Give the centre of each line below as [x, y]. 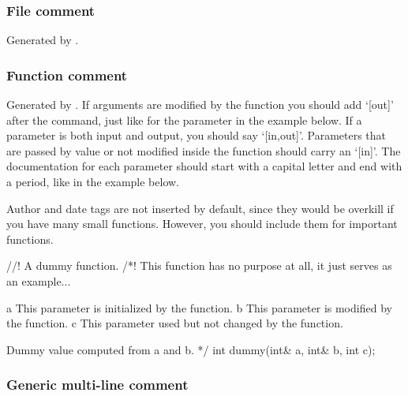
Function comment [67, 75]
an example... [39, 280]
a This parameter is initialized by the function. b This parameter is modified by [199, 307]
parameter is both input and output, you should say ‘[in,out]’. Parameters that [197, 135]
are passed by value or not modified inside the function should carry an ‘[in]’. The [204, 150]
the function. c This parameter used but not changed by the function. [175, 323]
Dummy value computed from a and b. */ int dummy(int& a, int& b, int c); [191, 349]
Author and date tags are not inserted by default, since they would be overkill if [200, 208]
